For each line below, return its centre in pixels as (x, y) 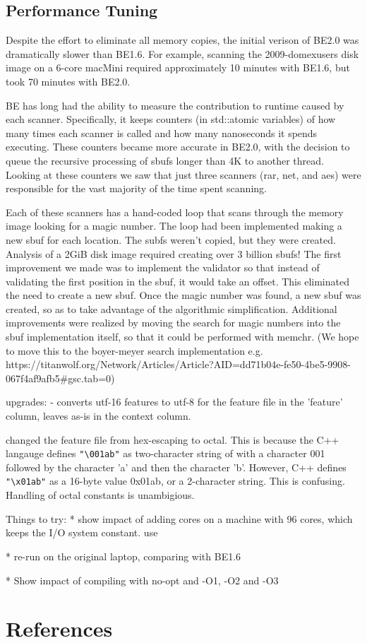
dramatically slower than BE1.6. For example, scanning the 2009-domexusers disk (182, 53)
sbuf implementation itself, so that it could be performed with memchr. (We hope (182, 337)
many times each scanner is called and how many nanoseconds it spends (162, 132)
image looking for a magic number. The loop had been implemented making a (174, 226)
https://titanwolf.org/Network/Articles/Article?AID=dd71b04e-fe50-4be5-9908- (178, 364)
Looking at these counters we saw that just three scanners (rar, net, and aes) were (183, 174)
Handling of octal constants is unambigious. (100, 495)
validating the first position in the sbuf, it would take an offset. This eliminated (178, 281)
